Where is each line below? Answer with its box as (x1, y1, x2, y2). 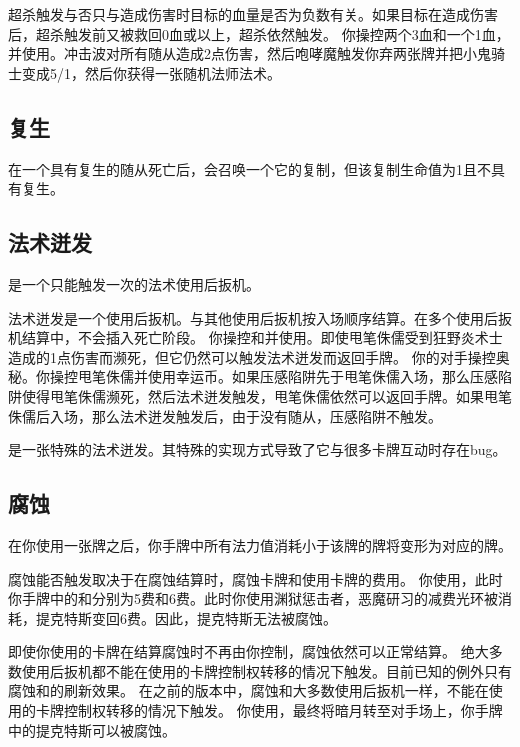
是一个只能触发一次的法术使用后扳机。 (8, 273, 260, 294)
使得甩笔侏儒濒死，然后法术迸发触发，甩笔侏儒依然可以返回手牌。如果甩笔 (21, 385, 512, 406)
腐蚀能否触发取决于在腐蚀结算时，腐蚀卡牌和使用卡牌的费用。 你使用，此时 (8, 568, 503, 589)
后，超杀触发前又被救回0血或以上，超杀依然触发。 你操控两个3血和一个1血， (8, 23, 510, 44)
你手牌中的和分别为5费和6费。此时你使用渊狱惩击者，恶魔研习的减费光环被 (8, 588, 498, 609)
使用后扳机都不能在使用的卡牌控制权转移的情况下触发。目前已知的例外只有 (21, 660, 512, 681)
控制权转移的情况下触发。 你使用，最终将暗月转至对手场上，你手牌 (63, 700, 503, 721)
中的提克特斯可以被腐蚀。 (8, 719, 176, 740)
